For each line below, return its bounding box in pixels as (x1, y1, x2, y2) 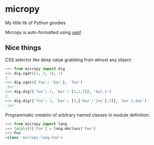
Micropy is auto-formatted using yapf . (5, 29, 82, 35)
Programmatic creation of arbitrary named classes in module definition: (5, 112, 150, 118)
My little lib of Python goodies (5, 20, 66, 26)
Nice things (5, 43, 41, 52)
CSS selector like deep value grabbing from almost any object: (5, 57, 132, 63)
